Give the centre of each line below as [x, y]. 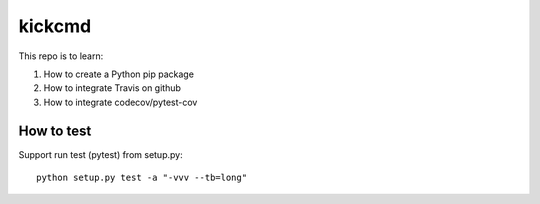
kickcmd [55, 26]
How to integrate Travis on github [112, 88]
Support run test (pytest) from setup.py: [101, 154]
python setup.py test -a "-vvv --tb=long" [142, 178]
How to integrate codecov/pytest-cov [120, 102]
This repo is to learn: [61, 56]
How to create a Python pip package [119, 74]
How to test [55, 130]
